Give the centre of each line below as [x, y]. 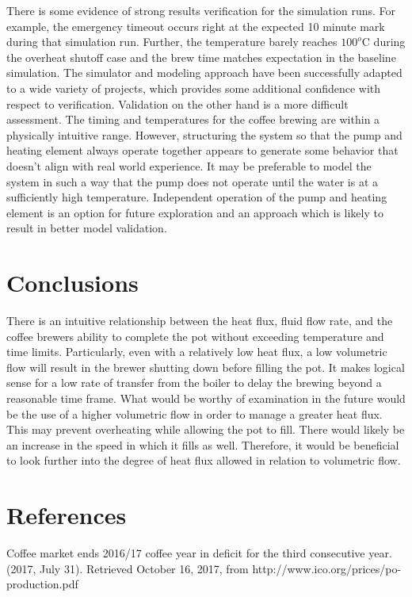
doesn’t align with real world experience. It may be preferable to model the [189, 165]
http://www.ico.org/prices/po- [327, 568]
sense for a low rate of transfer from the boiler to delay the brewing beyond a [194, 383]
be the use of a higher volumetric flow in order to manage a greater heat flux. [195, 413]
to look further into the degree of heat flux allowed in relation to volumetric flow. [204, 460]
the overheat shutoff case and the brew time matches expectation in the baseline [201, 57]
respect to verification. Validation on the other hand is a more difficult [177, 103]
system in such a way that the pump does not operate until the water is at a [193, 181]
